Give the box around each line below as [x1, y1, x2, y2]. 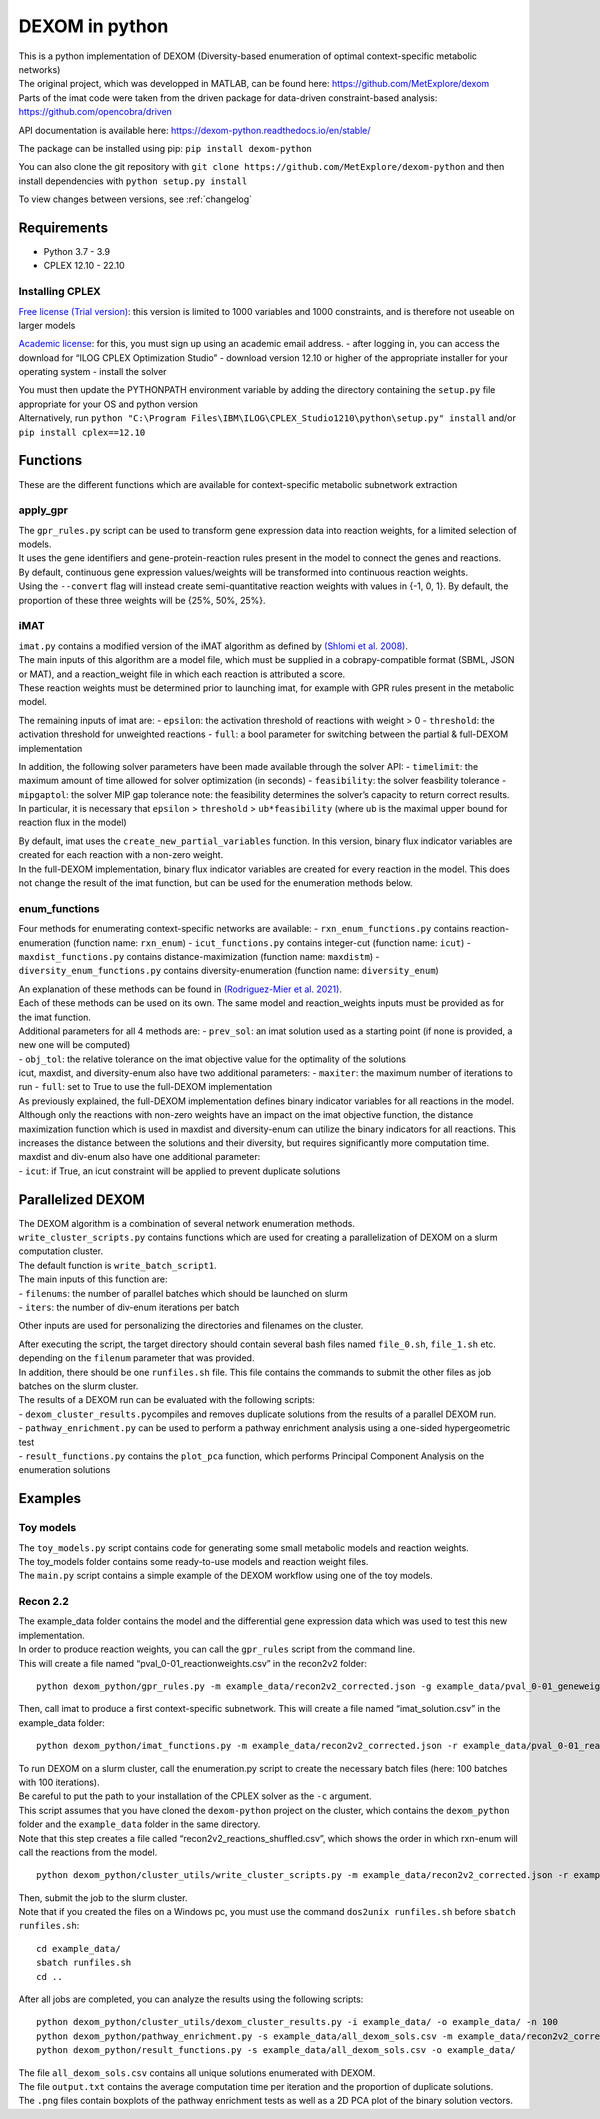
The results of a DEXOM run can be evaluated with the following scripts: [18, 1394, 315, 1406]
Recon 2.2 [18, 1595, 70, 1609]
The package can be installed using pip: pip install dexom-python [18, 142, 312, 154]
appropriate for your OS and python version [18, 398, 199, 410]
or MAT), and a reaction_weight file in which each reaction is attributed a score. [18, 668, 346, 680]
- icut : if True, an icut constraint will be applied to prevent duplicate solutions [18, 1165, 341, 1177]
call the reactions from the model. [18, 1846, 158, 1858]
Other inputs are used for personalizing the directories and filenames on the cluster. [18, 1320, 364, 1332]
